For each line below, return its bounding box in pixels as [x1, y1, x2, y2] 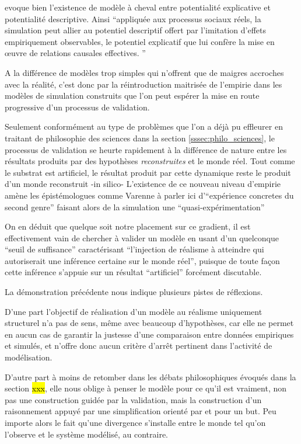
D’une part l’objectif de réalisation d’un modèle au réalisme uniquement [5, 305, 262, 317]
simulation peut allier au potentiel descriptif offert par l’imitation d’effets [5, 24, 267, 36]
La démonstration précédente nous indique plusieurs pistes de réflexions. [5, 286, 263, 298]
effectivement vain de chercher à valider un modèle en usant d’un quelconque [5, 231, 279, 244]
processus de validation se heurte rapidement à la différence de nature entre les [5, 143, 287, 155]
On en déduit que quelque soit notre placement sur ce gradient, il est [5, 220, 251, 233]
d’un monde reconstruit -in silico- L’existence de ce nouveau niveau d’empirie [5, 178, 281, 190]
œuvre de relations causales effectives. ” [5, 47, 146, 59]
